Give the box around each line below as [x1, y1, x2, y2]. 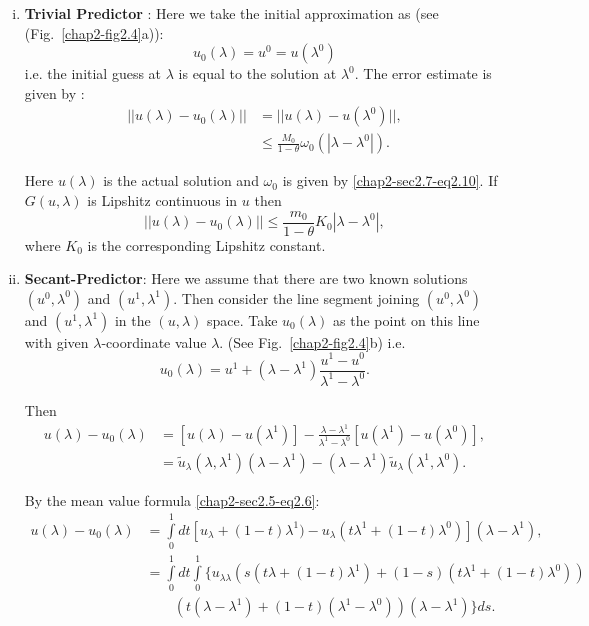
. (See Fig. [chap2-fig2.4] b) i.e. [219, 331, 406, 352]
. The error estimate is [354, 63, 492, 84]
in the [114, 309, 151, 330]
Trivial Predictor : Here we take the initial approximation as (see [24, 3, 439, 23]
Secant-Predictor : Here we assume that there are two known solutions [24, 268, 468, 289]
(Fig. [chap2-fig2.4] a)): [24, 22, 164, 43]
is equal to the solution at [178, 63, 337, 84]
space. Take [206, 309, 278, 330]
